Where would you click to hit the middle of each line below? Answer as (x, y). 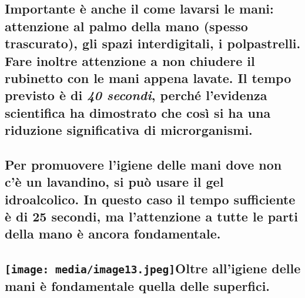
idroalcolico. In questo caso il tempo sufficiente (150, 199)
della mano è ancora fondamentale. (113, 234)
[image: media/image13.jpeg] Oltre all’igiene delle (153, 268)
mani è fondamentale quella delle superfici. (138, 286)
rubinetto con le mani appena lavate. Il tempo (148, 77)
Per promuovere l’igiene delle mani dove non (143, 164)
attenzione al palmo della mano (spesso (126, 26)
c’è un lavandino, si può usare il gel (114, 182)
